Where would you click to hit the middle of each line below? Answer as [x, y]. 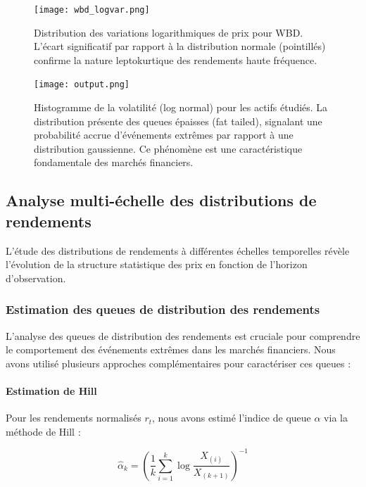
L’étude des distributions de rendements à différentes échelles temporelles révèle [178, 250]
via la [336, 418]
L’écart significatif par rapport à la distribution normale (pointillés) [180, 46]
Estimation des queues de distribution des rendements [163, 309]
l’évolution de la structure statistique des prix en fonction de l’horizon [157, 264]
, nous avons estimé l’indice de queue [232, 418]
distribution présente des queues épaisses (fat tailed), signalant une [178, 121]
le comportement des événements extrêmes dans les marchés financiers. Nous [171, 349]
